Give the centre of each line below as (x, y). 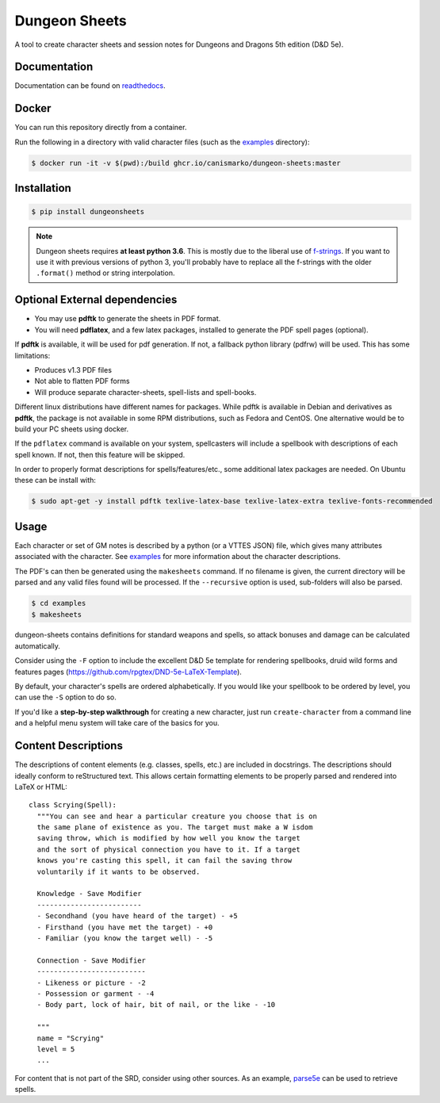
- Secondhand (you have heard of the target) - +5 (137, 916)
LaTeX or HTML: (41, 787)
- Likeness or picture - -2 (92, 982)
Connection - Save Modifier (92, 960)
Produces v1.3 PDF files (73, 370)
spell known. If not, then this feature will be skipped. (100, 454)
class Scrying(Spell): (73, 805)
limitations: (33, 355)
